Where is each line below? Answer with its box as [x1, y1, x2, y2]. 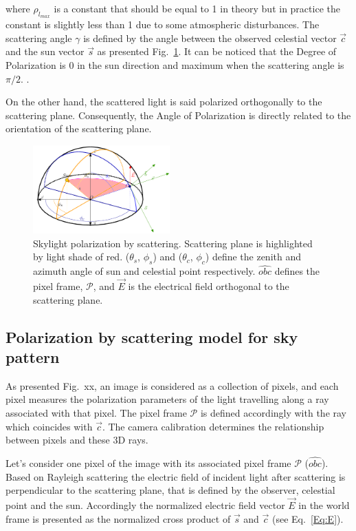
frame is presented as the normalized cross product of [5, 511, 231, 525]
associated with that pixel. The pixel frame [5, 405, 187, 419]
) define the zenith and [205, 249, 302, 264]
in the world [298, 497, 350, 512]
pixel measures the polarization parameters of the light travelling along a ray [5, 392, 329, 406]
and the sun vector [5, 44, 85, 59]
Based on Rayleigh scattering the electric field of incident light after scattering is [5, 469, 346, 483]
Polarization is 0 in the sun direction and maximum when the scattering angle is [5, 57, 344, 72]
